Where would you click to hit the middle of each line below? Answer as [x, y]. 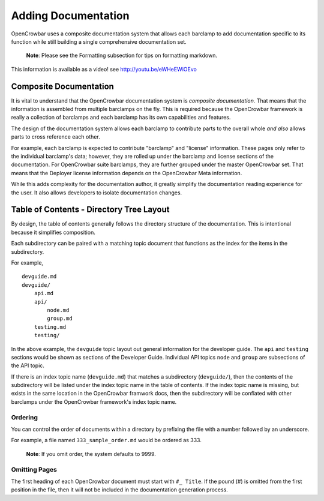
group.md [60, 319]
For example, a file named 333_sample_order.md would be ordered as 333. [106, 440]
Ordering [25, 417]
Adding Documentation [70, 16]
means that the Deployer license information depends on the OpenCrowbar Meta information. [127, 173]
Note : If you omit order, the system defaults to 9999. [91, 454]
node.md [58, 310]
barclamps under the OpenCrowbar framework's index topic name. [94, 401]
